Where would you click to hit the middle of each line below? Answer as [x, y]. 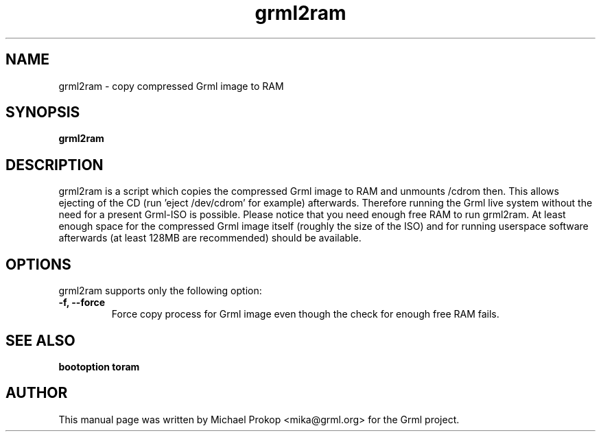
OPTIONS [38, 264]
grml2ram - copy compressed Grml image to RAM [171, 86]
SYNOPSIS [43, 113]
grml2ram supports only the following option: [160, 291]
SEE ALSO [40, 340]
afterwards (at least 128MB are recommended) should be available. [210, 238]
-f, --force [82, 303]
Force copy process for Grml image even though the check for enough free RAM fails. [305, 314]
